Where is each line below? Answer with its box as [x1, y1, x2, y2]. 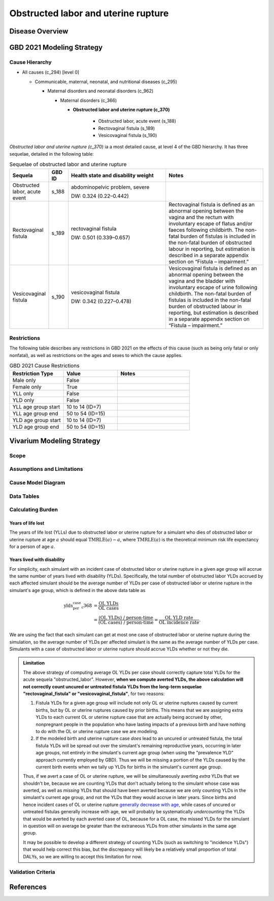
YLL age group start [12, 403, 60, 410]
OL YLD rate [165, 615, 193, 621]
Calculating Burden [9, 506, 58, 513]
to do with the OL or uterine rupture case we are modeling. [36, 728, 158, 734]
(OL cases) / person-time [98, 619, 154, 626]
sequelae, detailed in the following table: [9, 151, 94, 157]
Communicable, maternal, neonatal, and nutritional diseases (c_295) [35, 79, 178, 85]
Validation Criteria [9, 869, 55, 876]
